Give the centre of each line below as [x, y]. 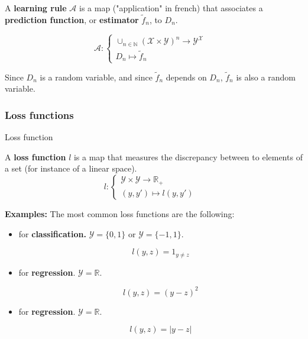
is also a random [266, 77]
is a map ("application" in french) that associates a [171, 8]
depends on [186, 77]
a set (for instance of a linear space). [71, 168]
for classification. [52, 233]
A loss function [35, 156]
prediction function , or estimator [72, 19]
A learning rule [36, 8]
